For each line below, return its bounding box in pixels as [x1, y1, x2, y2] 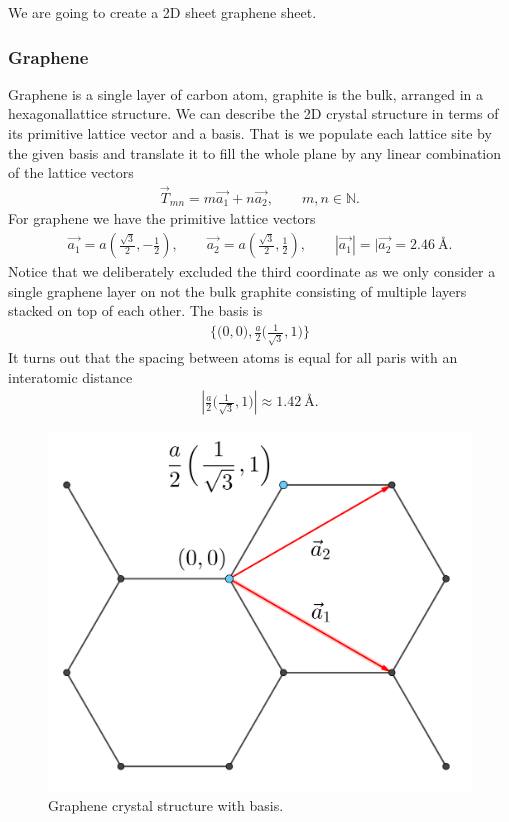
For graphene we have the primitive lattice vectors [8, 208, 316, 229]
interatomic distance [8, 366, 133, 387]
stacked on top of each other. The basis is [8, 300, 263, 321]
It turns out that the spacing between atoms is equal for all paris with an [8, 347, 458, 368]
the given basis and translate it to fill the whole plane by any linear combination [8, 142, 502, 163]
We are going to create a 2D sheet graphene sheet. [8, 2, 317, 22]
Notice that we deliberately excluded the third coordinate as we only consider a [8, 261, 496, 282]
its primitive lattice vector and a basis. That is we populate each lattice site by [8, 123, 492, 143]
